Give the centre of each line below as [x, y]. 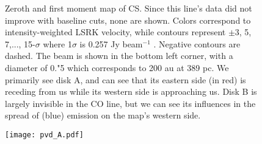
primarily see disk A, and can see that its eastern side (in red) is [126, 79]
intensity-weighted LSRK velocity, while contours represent [115, 32]
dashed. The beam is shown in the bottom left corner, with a [119, 56]
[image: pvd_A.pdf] [44, 135]
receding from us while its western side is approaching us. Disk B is [131, 91]
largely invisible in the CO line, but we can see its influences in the [130, 103]
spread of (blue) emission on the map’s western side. [103, 115]
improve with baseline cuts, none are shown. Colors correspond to [128, 20]
